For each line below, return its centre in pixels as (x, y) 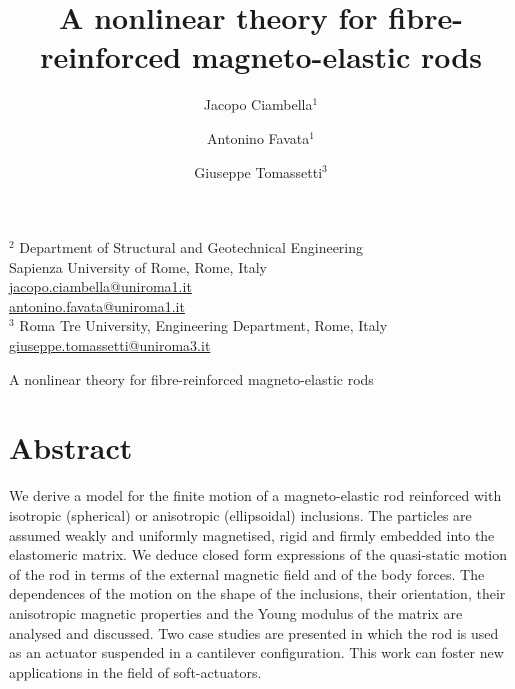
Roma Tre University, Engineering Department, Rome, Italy (203, 325)
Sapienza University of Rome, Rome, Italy (138, 266)
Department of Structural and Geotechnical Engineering (191, 247)
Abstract (71, 447)
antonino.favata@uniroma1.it (97, 305)
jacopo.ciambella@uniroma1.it (100, 286)
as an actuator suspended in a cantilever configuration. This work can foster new (256, 652)
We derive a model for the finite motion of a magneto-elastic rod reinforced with (255, 495)
